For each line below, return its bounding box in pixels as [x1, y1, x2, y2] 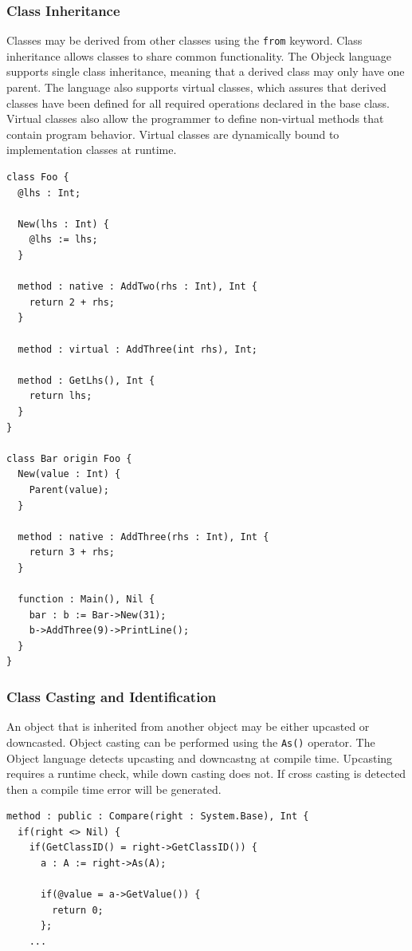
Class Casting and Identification [6, 686, 217, 706]
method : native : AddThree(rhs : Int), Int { [18, 531, 269, 543]
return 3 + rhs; [29, 547, 116, 558]
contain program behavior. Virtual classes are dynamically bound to [6, 125, 339, 142]
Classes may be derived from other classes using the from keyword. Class [6, 32, 363, 49]
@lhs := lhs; [29, 234, 98, 246]
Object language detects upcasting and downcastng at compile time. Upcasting [6, 749, 393, 766]
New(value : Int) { [18, 468, 121, 480]
